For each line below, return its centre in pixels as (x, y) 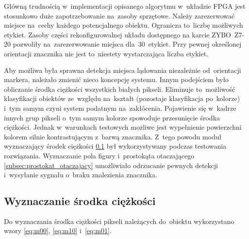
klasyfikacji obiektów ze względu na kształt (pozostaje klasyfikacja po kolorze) (122, 98)
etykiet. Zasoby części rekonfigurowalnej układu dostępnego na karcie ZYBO (118, 34)
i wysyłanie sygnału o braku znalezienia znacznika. (81, 175)
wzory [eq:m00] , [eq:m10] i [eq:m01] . (58, 230)
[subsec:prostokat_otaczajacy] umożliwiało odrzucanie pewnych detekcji (111, 165)
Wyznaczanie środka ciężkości (80, 201)
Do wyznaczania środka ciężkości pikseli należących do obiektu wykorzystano (119, 221)
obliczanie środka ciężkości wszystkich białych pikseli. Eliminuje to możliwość (120, 89)
